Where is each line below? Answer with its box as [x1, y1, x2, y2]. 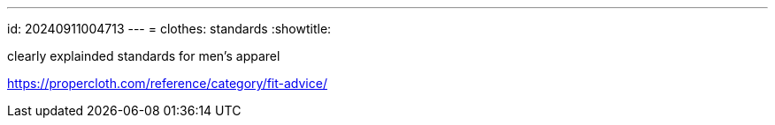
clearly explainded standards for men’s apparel [7, 48, 280, 63]
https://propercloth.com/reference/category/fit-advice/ [7, 76, 327, 91]
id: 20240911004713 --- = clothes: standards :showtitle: [7, 21, 332, 36]
